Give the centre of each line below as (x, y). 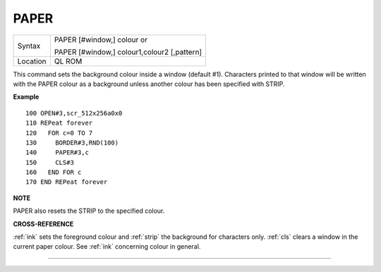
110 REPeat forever (59, 123)
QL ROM (68, 61)
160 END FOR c (54, 172)
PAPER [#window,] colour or (101, 39)
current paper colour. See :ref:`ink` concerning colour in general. (107, 247)
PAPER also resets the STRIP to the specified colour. (89, 211)
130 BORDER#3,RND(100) (72, 142)
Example (26, 97)
